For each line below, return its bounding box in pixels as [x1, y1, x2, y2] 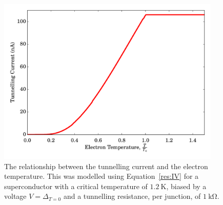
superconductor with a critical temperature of [4, 180, 148, 191]
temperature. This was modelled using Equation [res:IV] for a [4, 171, 199, 181]
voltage [4, 191, 27, 201]
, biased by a [166, 180, 207, 191]
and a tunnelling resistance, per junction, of [63, 191, 201, 201]
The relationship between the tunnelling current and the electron [4, 160, 208, 171]
